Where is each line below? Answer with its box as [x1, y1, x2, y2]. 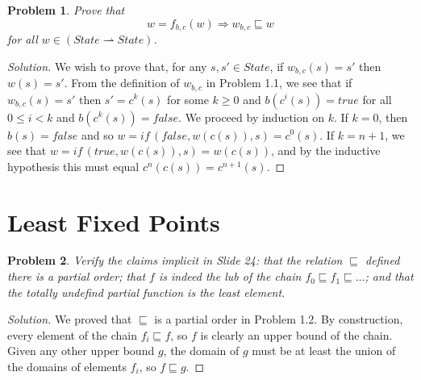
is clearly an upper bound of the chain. [200, 326, 393, 343]
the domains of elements [7, 358, 127, 375]
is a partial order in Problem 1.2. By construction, [154, 311, 403, 328]
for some [167, 90, 209, 107]
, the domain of [163, 342, 240, 359]
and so [81, 126, 114, 143]
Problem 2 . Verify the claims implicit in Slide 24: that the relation [7, 252, 343, 269]
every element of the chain [7, 326, 138, 343]
